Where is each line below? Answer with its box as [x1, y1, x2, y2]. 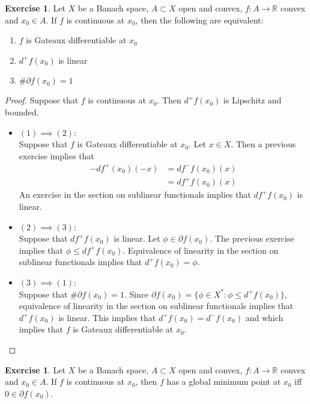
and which [245, 311, 284, 323]
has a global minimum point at [166, 375, 281, 388]
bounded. [5, 105, 39, 118]
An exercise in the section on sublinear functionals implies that [19, 188, 251, 201]
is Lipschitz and [223, 94, 282, 106]
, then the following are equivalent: [135, 13, 264, 26]
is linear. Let [114, 232, 160, 245]
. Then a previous [231, 138, 296, 150]
